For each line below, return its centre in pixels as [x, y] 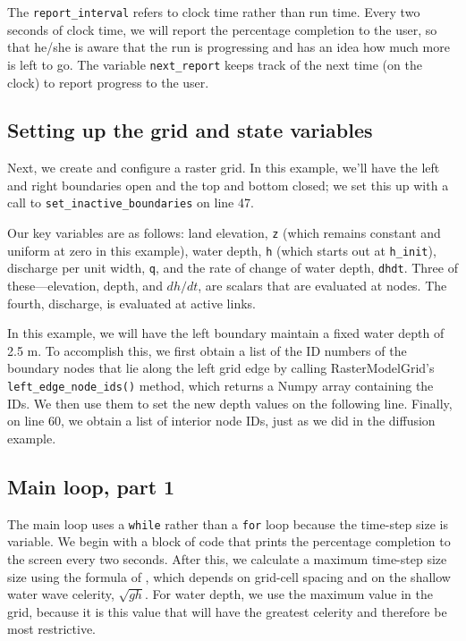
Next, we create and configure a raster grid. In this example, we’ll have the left [224, 168]
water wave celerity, [61, 594]
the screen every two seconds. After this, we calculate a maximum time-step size [227, 558]
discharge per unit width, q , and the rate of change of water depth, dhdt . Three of [233, 268]
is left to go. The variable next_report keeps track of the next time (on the [215, 64]
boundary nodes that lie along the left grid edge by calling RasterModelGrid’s [221, 368]
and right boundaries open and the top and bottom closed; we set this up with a [228, 185]
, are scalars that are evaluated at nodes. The [322, 286]
